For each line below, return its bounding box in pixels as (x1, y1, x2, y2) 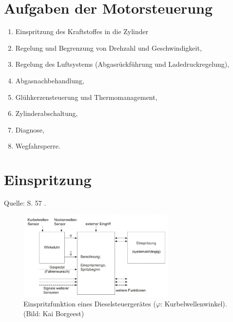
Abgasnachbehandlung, (15, 75, 84, 85)
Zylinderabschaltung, (15, 108, 78, 118)
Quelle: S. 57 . (4, 198, 46, 208)
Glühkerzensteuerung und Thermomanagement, (15, 92, 157, 102)
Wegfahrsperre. (15, 141, 60, 151)
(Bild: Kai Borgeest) (23, 308, 84, 318)
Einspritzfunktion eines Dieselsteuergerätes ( (23, 299, 156, 309)
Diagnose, (15, 124, 44, 134)
